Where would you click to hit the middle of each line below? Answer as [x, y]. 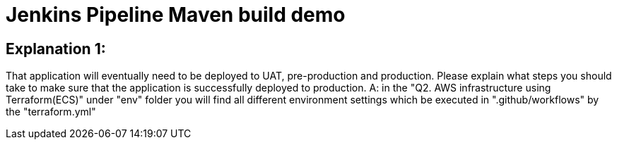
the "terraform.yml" [51, 112]
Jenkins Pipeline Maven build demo [176, 15]
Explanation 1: [56, 49]
